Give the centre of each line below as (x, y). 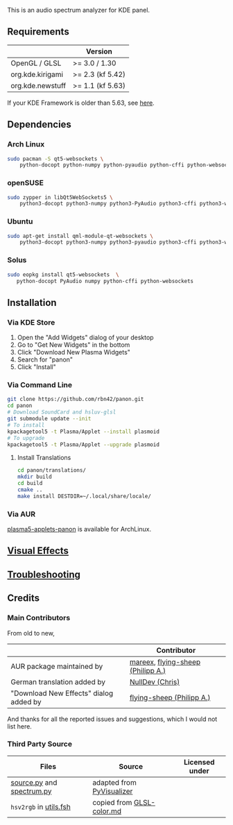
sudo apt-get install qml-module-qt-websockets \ (80, 236)
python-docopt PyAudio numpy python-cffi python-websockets (105, 281)
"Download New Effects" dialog (62, 693)
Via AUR (21, 514)
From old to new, (31, 633)
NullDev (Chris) (155, 681)
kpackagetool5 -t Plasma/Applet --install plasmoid (83, 432)
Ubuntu (20, 221)
